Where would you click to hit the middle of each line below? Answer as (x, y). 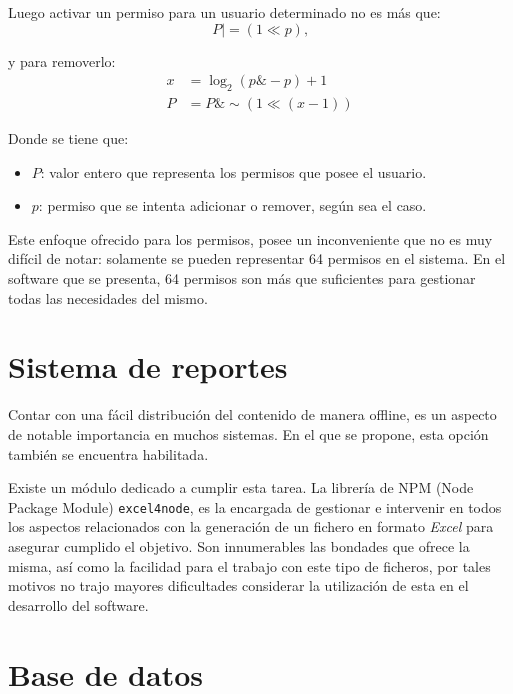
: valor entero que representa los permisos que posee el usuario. (233, 171)
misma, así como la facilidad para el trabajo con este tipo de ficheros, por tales (249, 565)
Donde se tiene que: (68, 138)
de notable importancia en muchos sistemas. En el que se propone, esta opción (248, 433)
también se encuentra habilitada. (108, 453)
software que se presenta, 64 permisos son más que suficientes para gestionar (242, 278)
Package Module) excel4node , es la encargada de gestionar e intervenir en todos (255, 506)
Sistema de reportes (148, 366)
